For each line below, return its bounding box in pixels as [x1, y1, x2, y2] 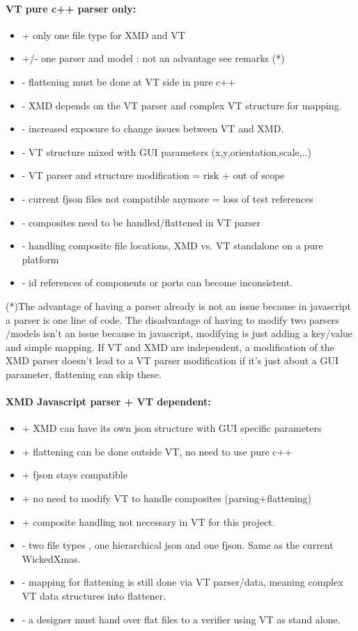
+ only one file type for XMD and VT [22, 27, 185, 42]
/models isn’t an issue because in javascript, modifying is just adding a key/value [6, 326, 353, 341]
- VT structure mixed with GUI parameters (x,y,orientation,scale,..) [22, 144, 311, 159]
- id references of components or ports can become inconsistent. [22, 275, 293, 290]
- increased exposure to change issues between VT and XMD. [22, 121, 284, 136]
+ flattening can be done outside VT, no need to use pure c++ [22, 444, 293, 458]
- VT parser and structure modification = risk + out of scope [22, 168, 285, 182]
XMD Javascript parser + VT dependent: [6, 394, 211, 409]
